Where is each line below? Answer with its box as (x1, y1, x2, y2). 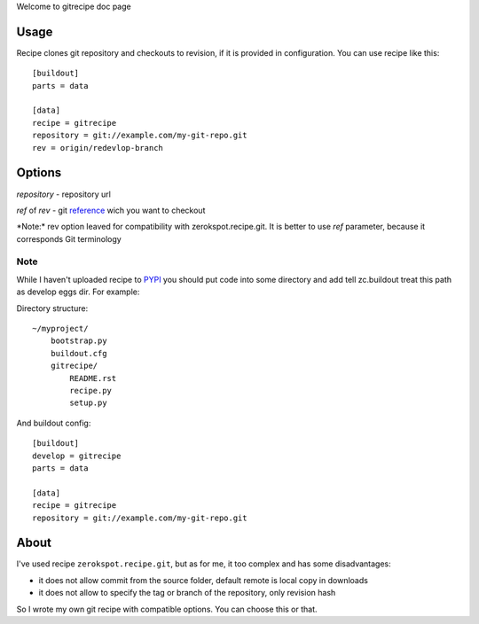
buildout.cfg (50, 348, 107, 358)
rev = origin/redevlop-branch (32, 143, 164, 152)
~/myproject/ (32, 324, 89, 334)
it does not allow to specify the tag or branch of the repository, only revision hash (38, 588, 336, 598)
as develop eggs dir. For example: (16, 286, 140, 297)
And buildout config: (16, 417, 91, 428)
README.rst (69, 373, 117, 383)
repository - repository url (16, 189, 111, 199)
